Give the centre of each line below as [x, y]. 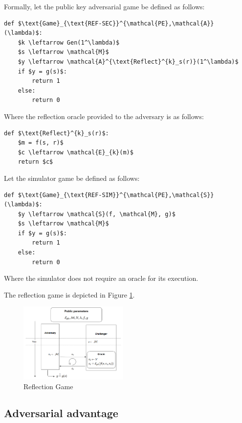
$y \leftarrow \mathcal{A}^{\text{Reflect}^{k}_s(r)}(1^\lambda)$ [128, 62]
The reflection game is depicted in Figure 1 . [69, 294]
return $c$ [35, 162]
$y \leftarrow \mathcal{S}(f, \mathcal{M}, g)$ [97, 214]
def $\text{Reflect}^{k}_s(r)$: [56, 133]
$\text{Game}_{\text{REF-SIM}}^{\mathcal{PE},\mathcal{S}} [116, 195]
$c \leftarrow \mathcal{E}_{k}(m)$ [76, 152]
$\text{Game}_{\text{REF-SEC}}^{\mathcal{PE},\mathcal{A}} [116, 23]
